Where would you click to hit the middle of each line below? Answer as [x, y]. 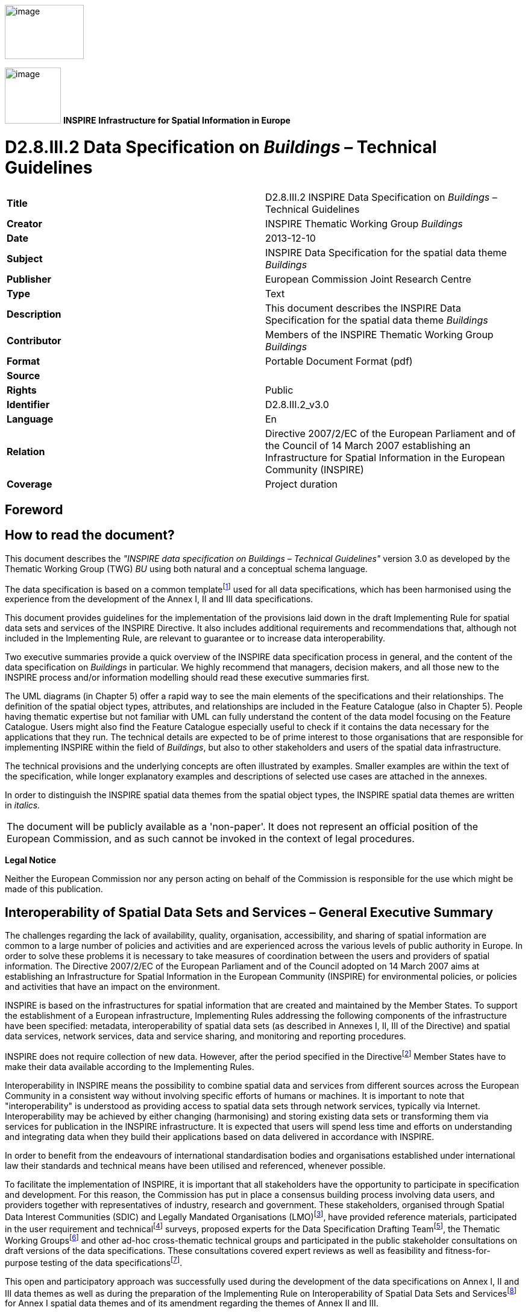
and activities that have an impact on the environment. [112, 987]
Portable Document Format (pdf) [339, 361]
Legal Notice [31, 860]
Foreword [34, 509]
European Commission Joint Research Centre [368, 279]
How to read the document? [90, 535]
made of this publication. [54, 889]
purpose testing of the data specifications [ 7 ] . [94, 1261]
